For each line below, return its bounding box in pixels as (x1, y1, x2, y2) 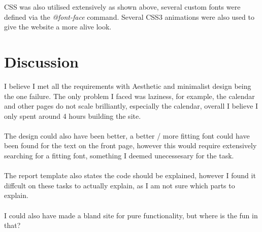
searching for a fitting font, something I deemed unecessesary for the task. (4, 150, 234, 161)
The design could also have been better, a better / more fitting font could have (4, 130, 250, 141)
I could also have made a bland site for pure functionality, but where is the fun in (4, 210, 258, 220)
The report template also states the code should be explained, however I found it (4, 170, 256, 181)
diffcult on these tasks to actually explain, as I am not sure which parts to (4, 180, 235, 190)
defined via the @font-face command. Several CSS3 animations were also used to (4, 11, 254, 22)
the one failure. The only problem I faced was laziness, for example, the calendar (4, 90, 255, 101)
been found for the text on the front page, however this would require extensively (4, 140, 257, 151)
